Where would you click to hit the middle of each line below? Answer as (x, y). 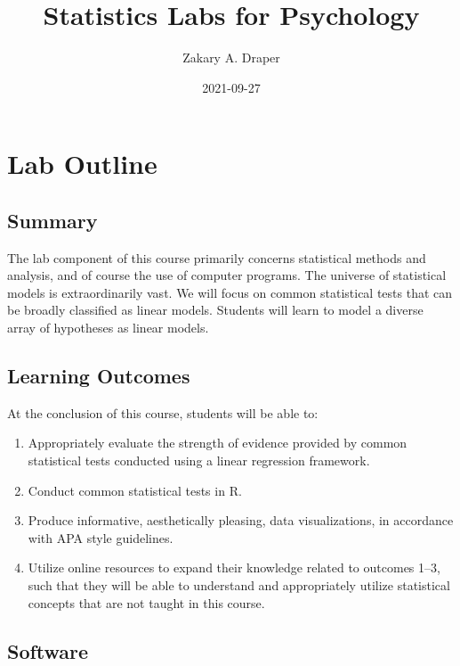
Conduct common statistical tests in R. (135, 490)
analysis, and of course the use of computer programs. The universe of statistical (227, 275)
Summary (52, 220)
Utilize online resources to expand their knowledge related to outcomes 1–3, (234, 567)
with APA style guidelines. (101, 537)
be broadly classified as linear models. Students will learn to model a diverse (215, 310)
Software (48, 650)
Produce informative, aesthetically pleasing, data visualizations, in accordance (241, 520)
